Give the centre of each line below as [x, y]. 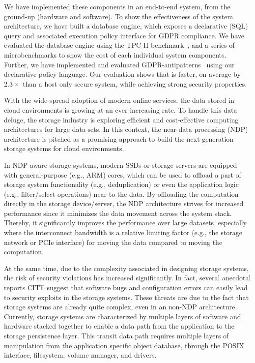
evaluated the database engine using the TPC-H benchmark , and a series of [119, 45]
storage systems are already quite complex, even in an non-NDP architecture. [121, 307]
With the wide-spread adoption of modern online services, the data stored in [119, 100]
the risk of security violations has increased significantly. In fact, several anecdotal [127, 278]
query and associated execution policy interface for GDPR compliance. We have [124, 35]
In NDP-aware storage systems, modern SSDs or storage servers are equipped [121, 165]
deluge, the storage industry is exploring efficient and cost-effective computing [121, 119]
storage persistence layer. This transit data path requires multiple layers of [116, 335]
